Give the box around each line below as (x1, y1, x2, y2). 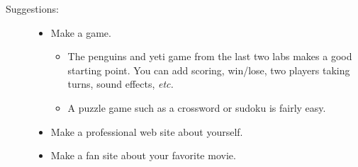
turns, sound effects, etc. (67, 76, 174, 91)
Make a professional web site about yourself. (50, 124, 243, 139)
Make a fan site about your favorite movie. (50, 148, 236, 163)
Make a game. (50, 25, 111, 40)
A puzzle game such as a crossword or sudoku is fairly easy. (67, 100, 326, 115)
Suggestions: (6, 1, 59, 16)
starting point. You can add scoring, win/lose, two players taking (67, 62, 350, 77)
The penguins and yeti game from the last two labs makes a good (67, 49, 352, 64)
